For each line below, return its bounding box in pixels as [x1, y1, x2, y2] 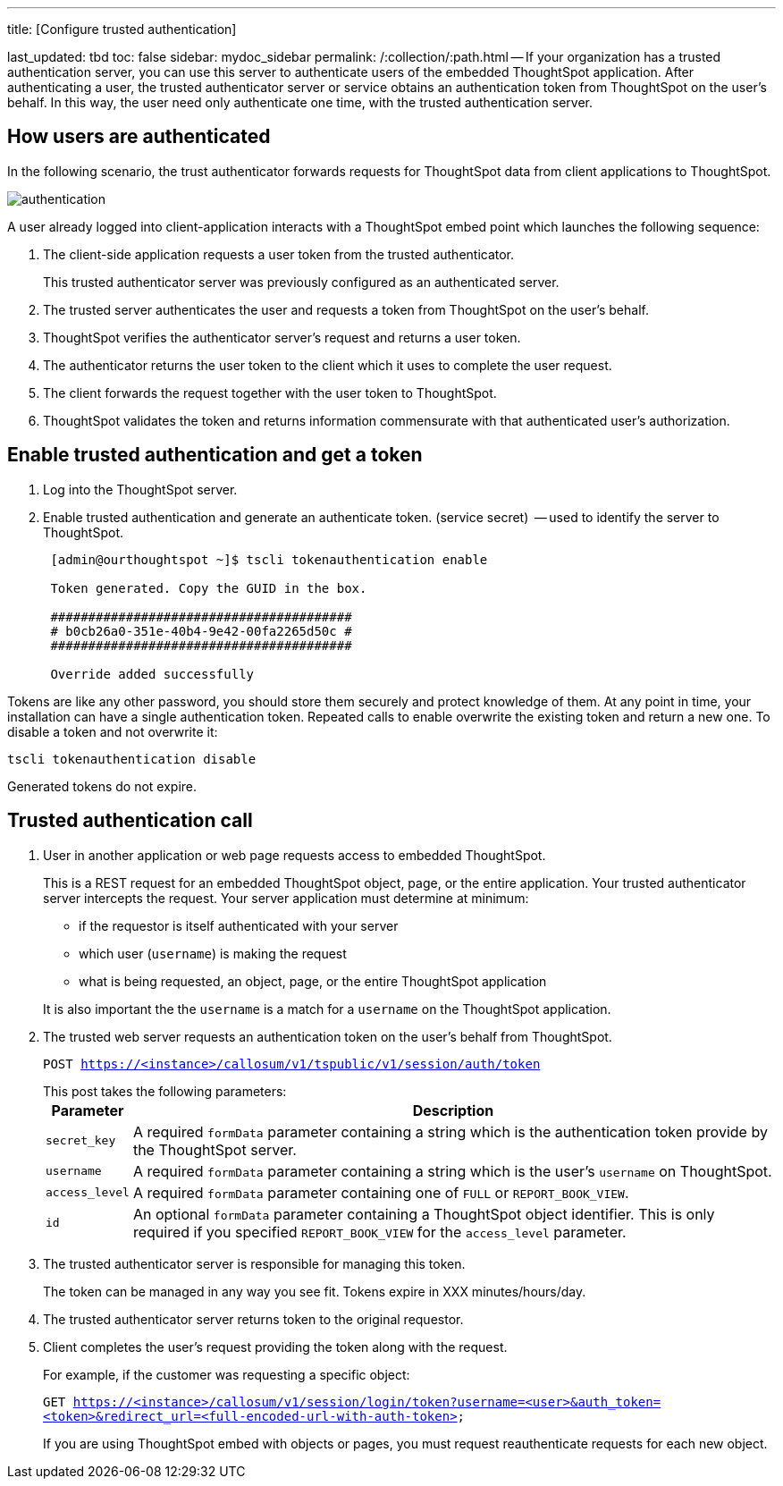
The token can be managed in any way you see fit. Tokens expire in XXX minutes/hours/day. [43, 1283, 586, 1299]
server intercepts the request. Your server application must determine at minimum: [43, 890, 529, 906]
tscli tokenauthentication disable [7, 751, 257, 766]
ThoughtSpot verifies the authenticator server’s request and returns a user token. [43, 329, 521, 345]
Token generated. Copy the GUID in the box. [50, 580, 367, 595]
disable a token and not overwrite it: [7, 723, 218, 739]
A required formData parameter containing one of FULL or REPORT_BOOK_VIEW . [132, 1183, 629, 1202]
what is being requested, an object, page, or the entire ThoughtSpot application [79, 973, 547, 989]
